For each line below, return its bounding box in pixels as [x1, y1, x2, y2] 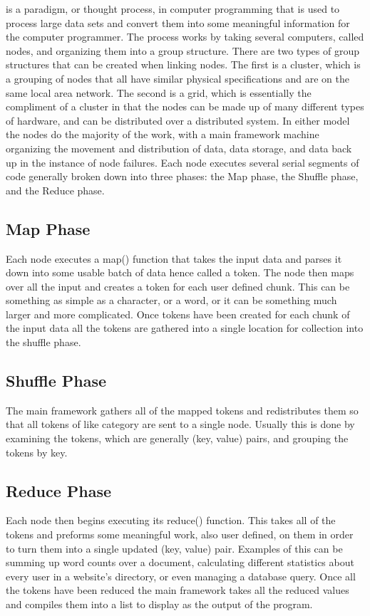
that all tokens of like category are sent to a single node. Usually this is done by [6, 417, 355, 432]
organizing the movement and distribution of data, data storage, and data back [6, 140, 352, 155]
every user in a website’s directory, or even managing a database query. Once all [6, 568, 356, 583]
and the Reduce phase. [6, 182, 105, 197]
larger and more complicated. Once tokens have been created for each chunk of [6, 306, 350, 321]
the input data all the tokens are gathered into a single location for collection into [6, 320, 364, 335]
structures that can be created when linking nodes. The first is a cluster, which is [6, 57, 361, 72]
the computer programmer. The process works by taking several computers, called [6, 29, 364, 44]
